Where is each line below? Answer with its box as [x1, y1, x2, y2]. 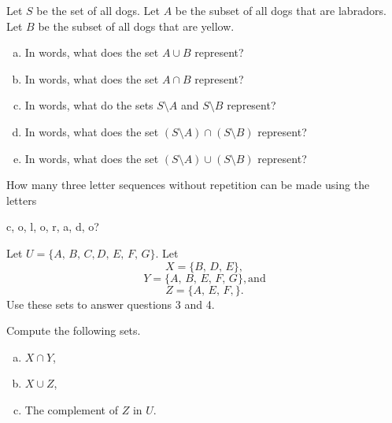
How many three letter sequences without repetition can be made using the [6, 176, 370, 193]
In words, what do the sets [24, 97, 153, 113]
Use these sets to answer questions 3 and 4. [6, 295, 215, 312]
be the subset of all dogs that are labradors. [175, 2, 386, 18]
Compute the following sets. [6, 322, 141, 339]
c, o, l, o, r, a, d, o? [6, 218, 99, 235]
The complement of [24, 401, 118, 417]
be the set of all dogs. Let [36, 2, 160, 18]
